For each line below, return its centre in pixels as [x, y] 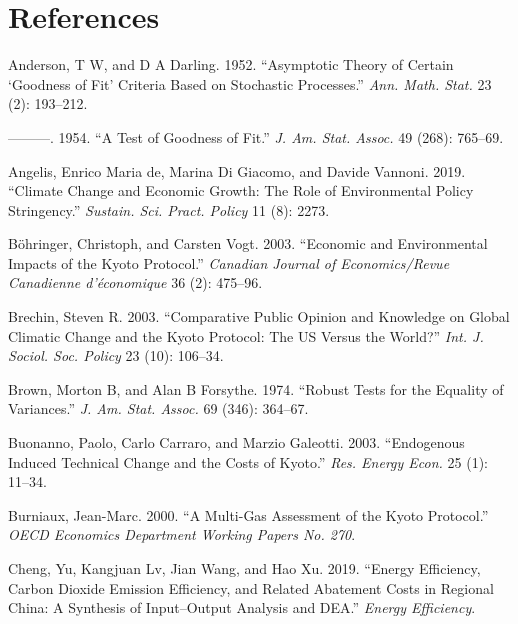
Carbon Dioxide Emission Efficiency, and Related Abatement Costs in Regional [251, 587]
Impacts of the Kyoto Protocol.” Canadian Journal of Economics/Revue [229, 262]
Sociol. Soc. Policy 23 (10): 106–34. [116, 355]
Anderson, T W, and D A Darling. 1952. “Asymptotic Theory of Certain [231, 64]
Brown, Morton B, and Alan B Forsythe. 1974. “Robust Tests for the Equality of [256, 388]
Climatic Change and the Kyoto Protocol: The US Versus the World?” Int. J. [246, 335]
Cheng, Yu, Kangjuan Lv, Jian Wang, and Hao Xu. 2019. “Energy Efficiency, [244, 568]
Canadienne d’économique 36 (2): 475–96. [135, 282]
